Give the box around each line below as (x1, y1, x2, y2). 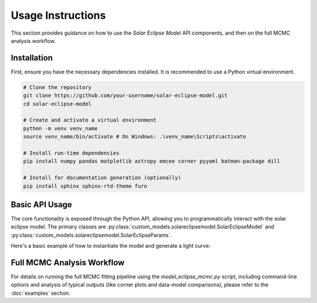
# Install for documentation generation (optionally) (23, 174, 181, 181)
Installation (11, 53, 53, 63)
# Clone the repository (23, 84, 92, 90)
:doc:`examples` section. (11, 289, 70, 297)
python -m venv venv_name (23, 125, 98, 132)
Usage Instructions (11, 9, 106, 22)
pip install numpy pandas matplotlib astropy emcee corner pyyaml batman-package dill (23, 158, 281, 164)
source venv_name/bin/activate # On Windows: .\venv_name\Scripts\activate (23, 133, 247, 140)
